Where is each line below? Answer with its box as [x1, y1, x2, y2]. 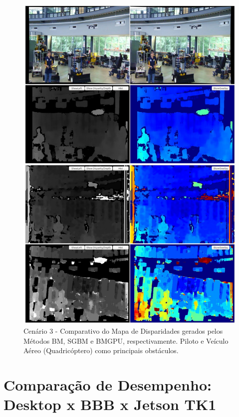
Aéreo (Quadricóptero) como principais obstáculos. [23, 345, 179, 356]
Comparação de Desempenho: [3, 374, 212, 395]
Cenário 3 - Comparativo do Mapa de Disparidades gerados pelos [23, 325, 223, 336]
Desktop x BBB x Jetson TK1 [3, 394, 217, 415]
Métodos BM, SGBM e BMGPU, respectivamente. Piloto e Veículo [23, 335, 229, 346]
